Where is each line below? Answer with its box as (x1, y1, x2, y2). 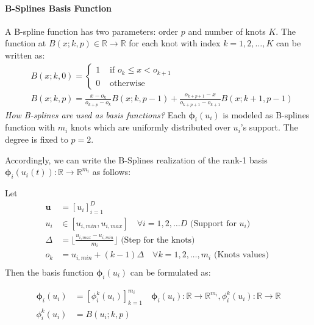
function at (5, 37, 46, 49)
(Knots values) (213, 251, 269, 260)
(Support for (190, 219, 237, 228)
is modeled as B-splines (223, 108, 310, 121)
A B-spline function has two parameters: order (5, 24, 179, 37)
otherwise (110, 79, 145, 88)
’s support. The (240, 121, 298, 134)
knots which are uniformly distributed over (70, 121, 230, 134)
